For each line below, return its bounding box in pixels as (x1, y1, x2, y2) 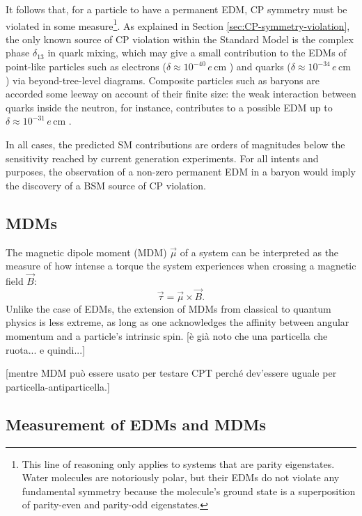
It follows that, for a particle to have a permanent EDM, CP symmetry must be (6, 2, 347, 16)
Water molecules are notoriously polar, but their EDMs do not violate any (22, 470, 340, 485)
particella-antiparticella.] (6, 379, 110, 393)
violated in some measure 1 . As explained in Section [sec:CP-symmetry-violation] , (6, 16, 350, 33)
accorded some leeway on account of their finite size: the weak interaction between (6, 86, 356, 101)
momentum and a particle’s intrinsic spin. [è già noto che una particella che (6, 328, 328, 343)
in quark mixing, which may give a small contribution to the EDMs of (47, 45, 347, 60)
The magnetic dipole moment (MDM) (6, 244, 167, 259)
